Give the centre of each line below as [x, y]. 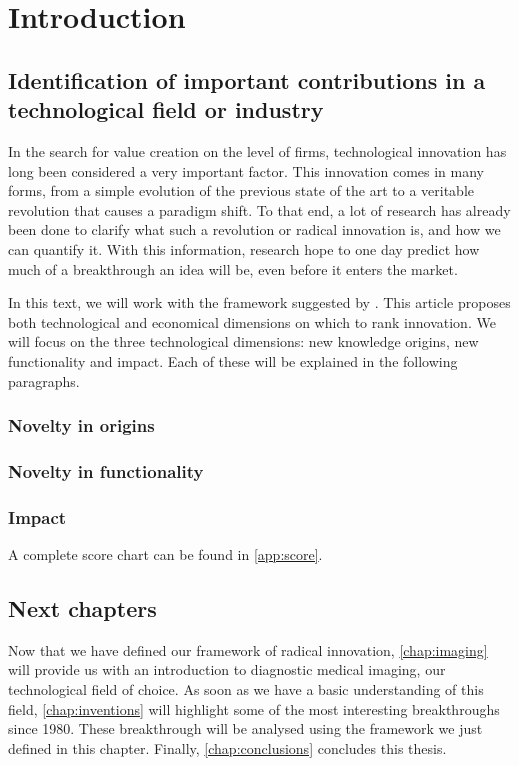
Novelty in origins [81, 425]
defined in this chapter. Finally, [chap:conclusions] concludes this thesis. [227, 747]
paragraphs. [44, 380]
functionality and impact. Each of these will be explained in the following [233, 360]
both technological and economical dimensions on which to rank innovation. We [252, 321]
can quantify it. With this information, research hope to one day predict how [244, 248]
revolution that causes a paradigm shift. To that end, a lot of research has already [259, 209]
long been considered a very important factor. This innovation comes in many [246, 170]
